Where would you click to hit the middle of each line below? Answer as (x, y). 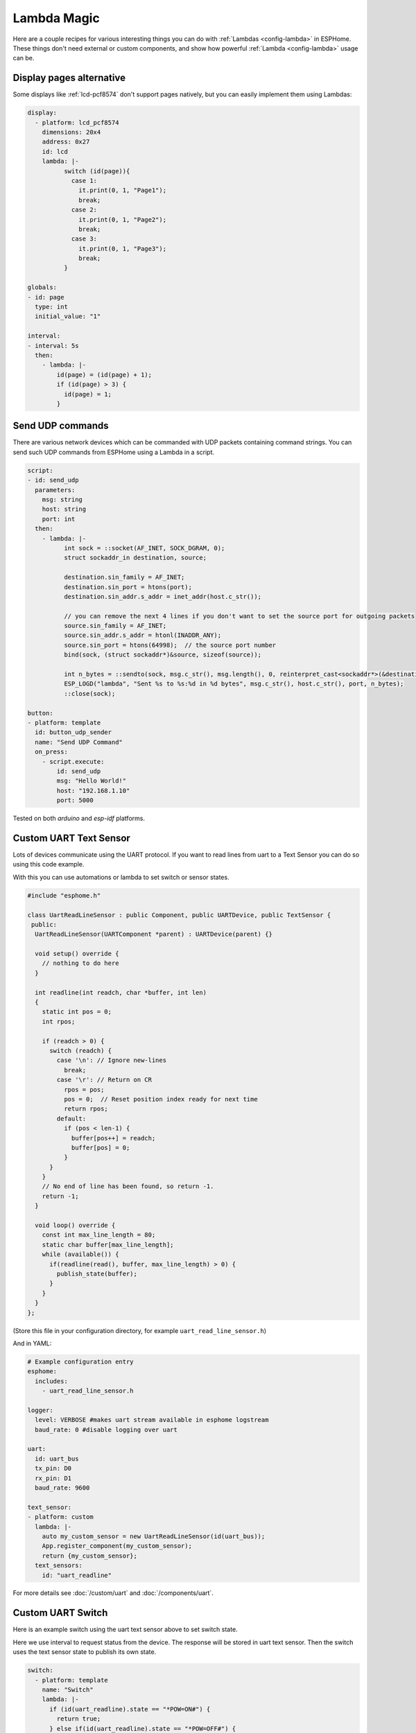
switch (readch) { (81, 1051)
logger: (40, 1410)
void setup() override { (77, 954)
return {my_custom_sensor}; (90, 1556)
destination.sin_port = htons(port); (128, 587)
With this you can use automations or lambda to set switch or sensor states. (121, 877)
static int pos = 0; (77, 1012)
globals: (42, 287)
